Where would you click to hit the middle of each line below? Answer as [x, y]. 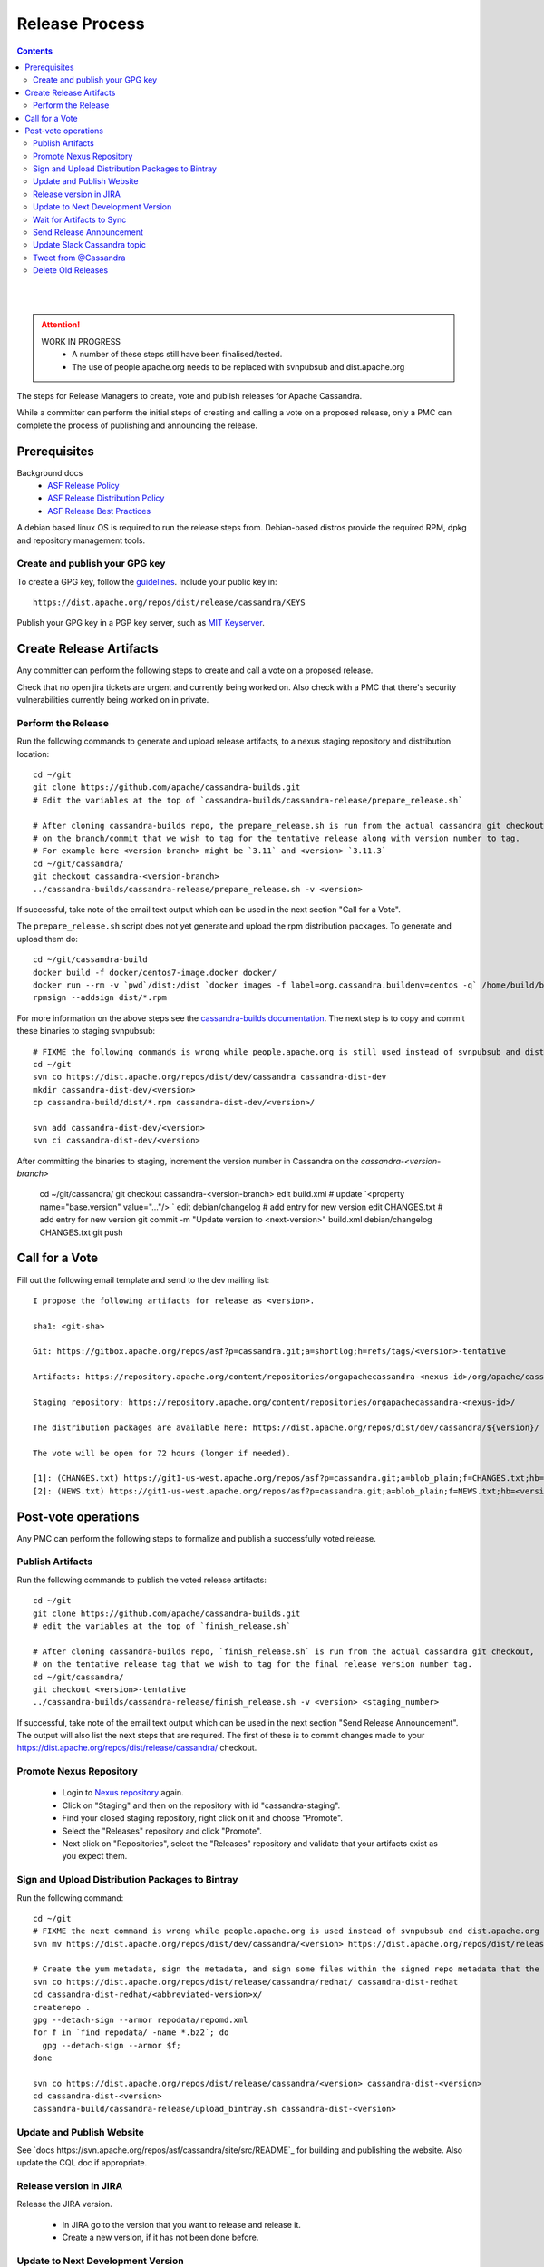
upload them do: [48, 939]
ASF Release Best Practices [99, 511]
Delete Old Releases [71, 270]
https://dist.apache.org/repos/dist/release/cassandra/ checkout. [137, 1748]
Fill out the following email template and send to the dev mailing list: [143, 1279]
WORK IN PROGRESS [81, 341]
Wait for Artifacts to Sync [80, 219]
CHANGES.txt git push [81, 1232]
